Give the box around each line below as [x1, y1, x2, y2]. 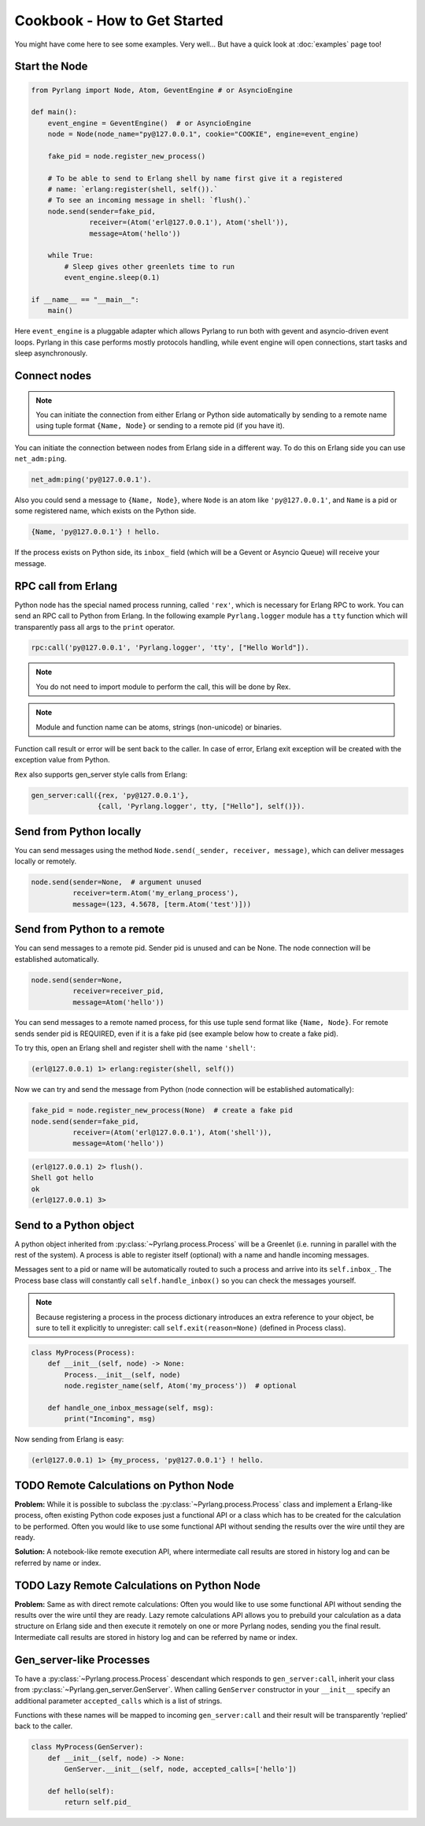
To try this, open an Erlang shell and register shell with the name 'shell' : [14, 1043, 256, 1053]
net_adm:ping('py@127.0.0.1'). [31, 475, 153, 484]
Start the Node [14, 60, 88, 73]
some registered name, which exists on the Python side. [14, 506, 197, 516]
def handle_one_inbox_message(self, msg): [47, 1403, 214, 1412]
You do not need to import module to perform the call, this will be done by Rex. [35, 682, 291, 691]
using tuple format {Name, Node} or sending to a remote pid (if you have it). [35, 421, 285, 430]
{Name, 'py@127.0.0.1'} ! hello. [31, 527, 161, 536]
